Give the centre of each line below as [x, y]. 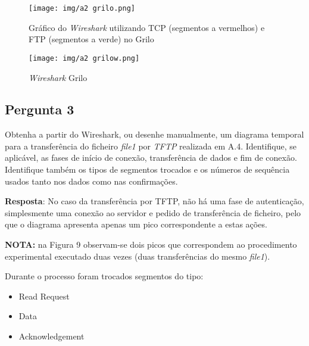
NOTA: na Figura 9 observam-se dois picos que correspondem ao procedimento [151, 244]
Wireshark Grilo [58, 77]
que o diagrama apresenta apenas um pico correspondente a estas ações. [136, 224]
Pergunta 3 [40, 109]
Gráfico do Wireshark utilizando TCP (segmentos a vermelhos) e [147, 27]
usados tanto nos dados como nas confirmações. [91, 181]
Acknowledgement [51, 336]
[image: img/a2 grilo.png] [82, 8]
